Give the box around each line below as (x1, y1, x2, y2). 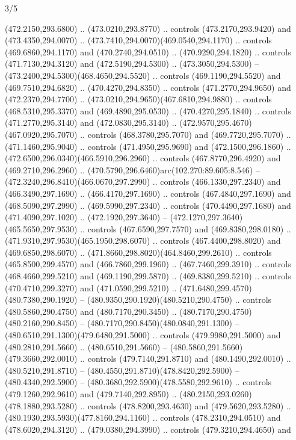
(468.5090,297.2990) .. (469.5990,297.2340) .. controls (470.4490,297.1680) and (5, 199, 291, 211)
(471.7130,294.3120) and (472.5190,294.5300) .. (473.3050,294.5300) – (5, 57, 259, 70)
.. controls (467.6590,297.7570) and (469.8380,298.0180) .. (80, 222, 291, 235)
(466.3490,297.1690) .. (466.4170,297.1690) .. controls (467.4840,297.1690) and (5, 187, 291, 199)
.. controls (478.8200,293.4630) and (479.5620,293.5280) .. (80, 399, 291, 412)
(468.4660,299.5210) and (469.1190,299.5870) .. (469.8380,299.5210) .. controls (5, 270, 291, 282)
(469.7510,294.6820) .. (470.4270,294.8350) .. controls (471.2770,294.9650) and (5, 81, 291, 93)
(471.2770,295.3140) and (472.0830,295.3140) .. (5, 116, 177, 129)
